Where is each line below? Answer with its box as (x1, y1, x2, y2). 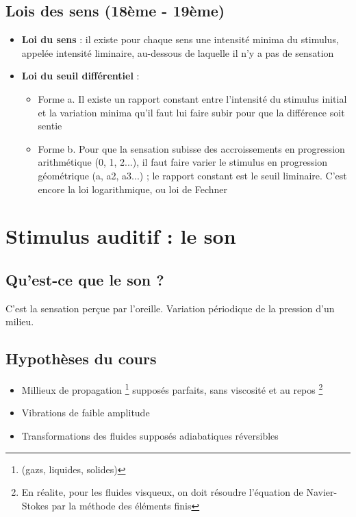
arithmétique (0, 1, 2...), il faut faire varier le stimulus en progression (38, 155, 328, 169)
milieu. (5, 314, 34, 329)
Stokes (21, 498, 49, 512)
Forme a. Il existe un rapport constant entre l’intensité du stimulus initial (38, 91, 347, 105)
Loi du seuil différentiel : (21, 68, 140, 83)
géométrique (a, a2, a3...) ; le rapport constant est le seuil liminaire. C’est (38, 168, 347, 182)
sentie (38, 118, 62, 133)
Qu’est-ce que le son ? (5, 268, 164, 290)
